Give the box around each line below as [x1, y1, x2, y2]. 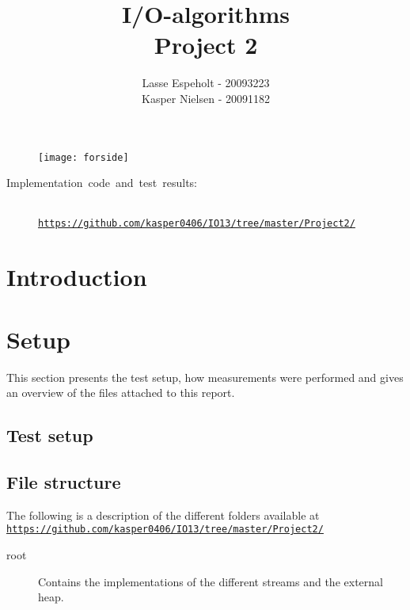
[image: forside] [38, 151, 129, 163]
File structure [6, 469, 121, 494]
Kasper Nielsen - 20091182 [142, 90, 270, 106]
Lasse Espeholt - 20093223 [142, 74, 270, 91]
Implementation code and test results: [6, 174, 197, 191]
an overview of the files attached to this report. [6, 384, 235, 401]
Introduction [6, 261, 147, 293]
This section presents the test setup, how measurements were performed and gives [6, 368, 404, 385]
